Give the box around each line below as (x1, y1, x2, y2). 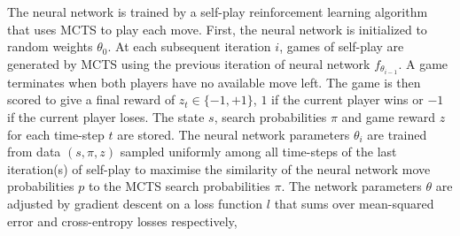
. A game (398, 54, 448, 72)
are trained (367, 125, 427, 143)
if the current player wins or (271, 90, 424, 109)
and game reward (341, 108, 436, 126)
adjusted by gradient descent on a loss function (7, 194, 263, 213)
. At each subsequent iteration (107, 37, 271, 56)
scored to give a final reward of (7, 90, 175, 109)
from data (7, 142, 61, 161)
